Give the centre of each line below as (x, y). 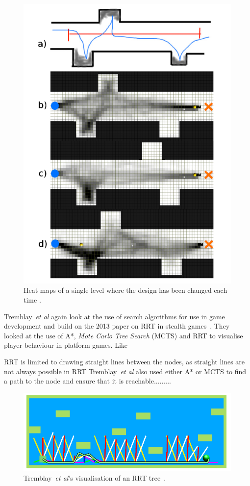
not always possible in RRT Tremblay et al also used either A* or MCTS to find (125, 371)
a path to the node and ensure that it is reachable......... (87, 381)
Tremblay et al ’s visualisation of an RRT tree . (95, 477)
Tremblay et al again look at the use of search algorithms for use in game (114, 316)
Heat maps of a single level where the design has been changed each (125, 290)
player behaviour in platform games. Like (66, 345)
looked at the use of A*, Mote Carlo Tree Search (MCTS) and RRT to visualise (124, 335)
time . (32, 300)
